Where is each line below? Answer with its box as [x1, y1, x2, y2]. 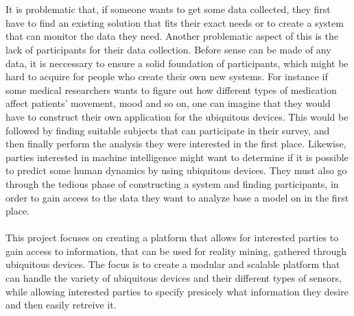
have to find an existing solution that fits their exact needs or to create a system [5, 15, 344, 29]
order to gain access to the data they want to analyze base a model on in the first [5, 190, 349, 204]
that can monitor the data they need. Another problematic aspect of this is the [5, 29, 338, 43]
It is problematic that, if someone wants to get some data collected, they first [5, 2, 331, 16]
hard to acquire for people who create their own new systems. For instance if [5, 69, 328, 84]
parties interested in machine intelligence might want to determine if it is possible [5, 149, 349, 164]
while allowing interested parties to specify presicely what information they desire [5, 284, 349, 298]
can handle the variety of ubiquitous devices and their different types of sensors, [5, 271, 342, 285]
